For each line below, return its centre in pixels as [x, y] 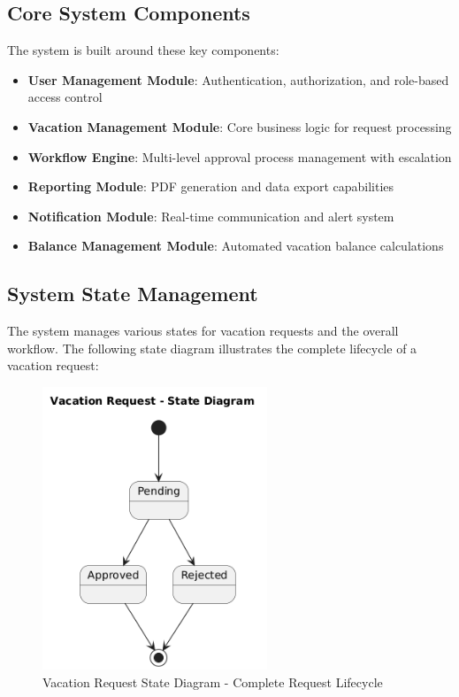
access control [65, 97]
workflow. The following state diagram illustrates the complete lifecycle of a [212, 348]
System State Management [133, 294]
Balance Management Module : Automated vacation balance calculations [236, 246]
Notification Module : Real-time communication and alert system [211, 216]
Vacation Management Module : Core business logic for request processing [240, 126]
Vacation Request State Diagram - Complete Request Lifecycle [213, 682]
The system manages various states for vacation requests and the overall [203, 331]
